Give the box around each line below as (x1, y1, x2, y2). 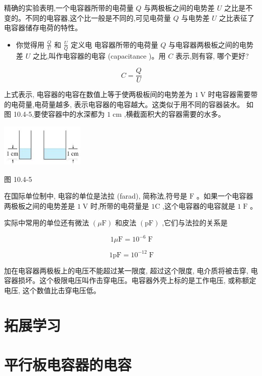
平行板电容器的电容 (4, 354, 132, 375)
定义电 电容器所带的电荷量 (70, 39, 158, 50)
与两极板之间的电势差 (144, 3, 215, 13)
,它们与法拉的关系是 (162, 217, 228, 228)
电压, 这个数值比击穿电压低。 (4, 285, 101, 296)
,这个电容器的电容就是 (162, 200, 235, 211)
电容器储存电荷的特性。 (4, 22, 82, 33)
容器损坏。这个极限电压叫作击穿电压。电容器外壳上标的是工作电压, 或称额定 (4, 275, 256, 286)
